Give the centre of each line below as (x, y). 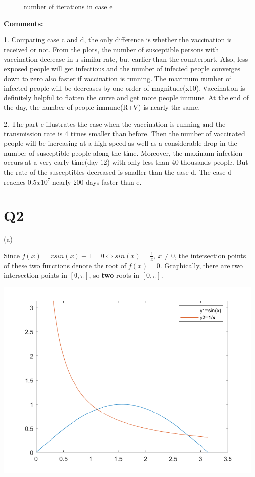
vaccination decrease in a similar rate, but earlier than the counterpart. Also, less (126, 59)
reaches (15, 181)
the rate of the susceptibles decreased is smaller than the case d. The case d (118, 172)
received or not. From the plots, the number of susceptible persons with (112, 49)
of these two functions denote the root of (65, 265)
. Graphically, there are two (201, 265)
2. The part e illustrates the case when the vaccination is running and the (115, 123)
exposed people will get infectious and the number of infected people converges (122, 68)
